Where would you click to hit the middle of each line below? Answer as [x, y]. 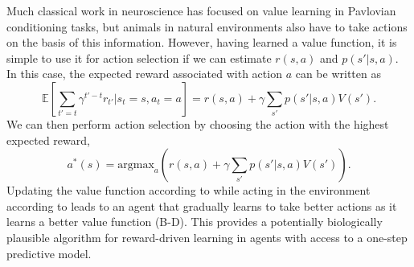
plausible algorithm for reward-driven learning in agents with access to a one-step [207, 237]
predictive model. [49, 253]
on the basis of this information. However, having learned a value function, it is [202, 42]
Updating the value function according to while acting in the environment [189, 190]
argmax [136, 165]
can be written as [338, 74]
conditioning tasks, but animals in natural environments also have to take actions [207, 26]
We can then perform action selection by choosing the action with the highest [198, 123]
